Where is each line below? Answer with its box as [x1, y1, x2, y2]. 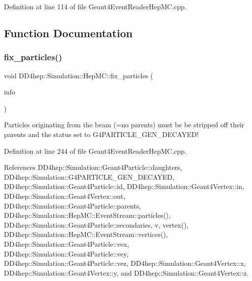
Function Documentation [4, 25, 133, 40]
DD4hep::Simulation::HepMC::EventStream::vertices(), [4, 229, 168, 239]
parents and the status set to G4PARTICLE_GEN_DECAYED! [4, 129, 199, 139]
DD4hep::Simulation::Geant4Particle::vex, [4, 238, 129, 249]
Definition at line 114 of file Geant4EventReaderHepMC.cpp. [4, 1, 187, 11]
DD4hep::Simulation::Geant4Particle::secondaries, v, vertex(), [4, 219, 189, 230]
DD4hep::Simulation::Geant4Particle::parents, [4, 200, 141, 211]
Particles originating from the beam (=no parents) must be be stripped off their [4, 119, 245, 130]
